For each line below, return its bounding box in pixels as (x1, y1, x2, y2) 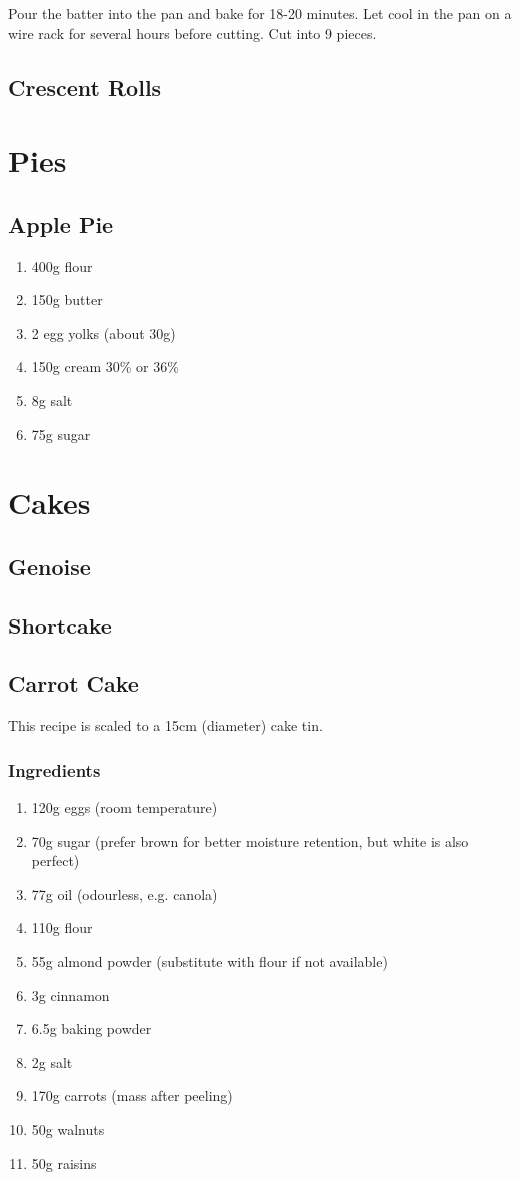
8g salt (31, 389, 73, 410)
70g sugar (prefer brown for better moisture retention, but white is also (31, 830, 469, 851)
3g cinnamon (31, 984, 110, 1005)
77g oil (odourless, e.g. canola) (31, 883, 218, 904)
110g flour (31, 917, 93, 938)
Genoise (8, 550, 91, 581)
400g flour (31, 255, 93, 276)
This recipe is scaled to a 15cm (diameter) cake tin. (8, 715, 323, 736)
